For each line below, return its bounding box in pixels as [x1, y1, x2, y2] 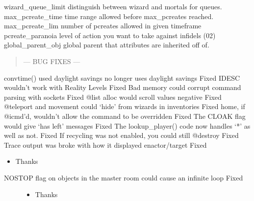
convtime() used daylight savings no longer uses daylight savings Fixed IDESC [4, 72, 240, 83]
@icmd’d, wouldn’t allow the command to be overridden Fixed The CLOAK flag [4, 111, 246, 121]
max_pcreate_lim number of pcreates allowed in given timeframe [4, 21, 202, 31]
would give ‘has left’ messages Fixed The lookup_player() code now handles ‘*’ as [4, 120, 251, 131]
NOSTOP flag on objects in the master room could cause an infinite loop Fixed [4, 172, 243, 182]
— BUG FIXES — [23, 56, 80, 66]
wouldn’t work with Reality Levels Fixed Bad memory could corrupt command [4, 82, 241, 92]
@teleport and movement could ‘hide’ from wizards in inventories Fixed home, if [4, 101, 245, 112]
